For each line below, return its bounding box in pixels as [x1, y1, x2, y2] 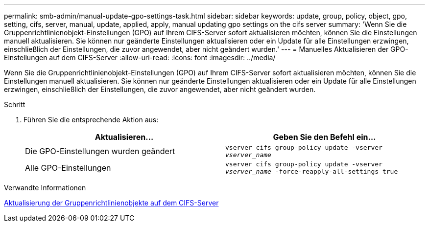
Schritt [4, 100, 25, 109]
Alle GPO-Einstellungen [25, 163, 111, 173]
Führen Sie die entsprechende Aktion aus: [24, 115, 159, 124]
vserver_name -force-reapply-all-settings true [225, 168, 398, 175]
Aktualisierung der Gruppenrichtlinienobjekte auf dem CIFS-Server [4, 199, 219, 207]
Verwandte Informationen [4, 183, 86, 192]
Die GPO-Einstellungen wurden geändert [25, 146, 175, 156]
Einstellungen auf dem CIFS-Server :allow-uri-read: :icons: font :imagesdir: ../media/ [4, 53, 276, 62]
